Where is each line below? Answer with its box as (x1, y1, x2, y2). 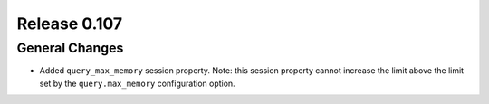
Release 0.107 (16, 14, 123, 33)
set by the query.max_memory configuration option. (39, 78, 235, 89)
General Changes (16, 40, 124, 56)
